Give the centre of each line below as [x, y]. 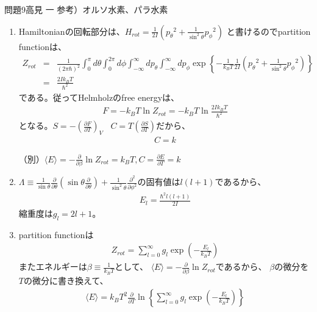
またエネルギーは [53, 267]
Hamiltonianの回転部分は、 [72, 31]
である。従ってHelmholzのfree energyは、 [99, 97]
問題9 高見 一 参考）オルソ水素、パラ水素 [86, 9]
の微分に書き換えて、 [66, 280]
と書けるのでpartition [269, 31]
